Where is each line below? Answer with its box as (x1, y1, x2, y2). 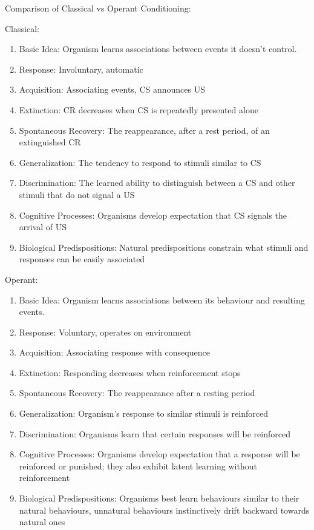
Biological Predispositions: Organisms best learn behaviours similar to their (19, 492, 299, 505)
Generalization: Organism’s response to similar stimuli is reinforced (19, 407, 268, 420)
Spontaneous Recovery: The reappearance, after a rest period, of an (19, 124, 270, 136)
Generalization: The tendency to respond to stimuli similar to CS (19, 156, 261, 168)
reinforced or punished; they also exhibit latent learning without (19, 459, 257, 472)
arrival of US (19, 220, 67, 233)
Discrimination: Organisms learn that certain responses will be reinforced (19, 427, 290, 440)
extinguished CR (19, 136, 81, 148)
